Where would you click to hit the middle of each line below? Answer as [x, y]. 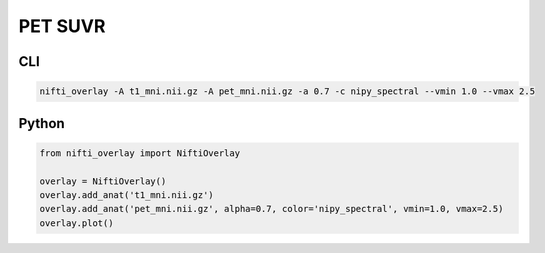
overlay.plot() [76, 223]
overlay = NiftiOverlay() [103, 181]
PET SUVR [62, 26]
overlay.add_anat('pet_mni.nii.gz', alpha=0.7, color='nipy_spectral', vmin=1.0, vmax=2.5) [271, 209]
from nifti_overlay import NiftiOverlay [139, 153]
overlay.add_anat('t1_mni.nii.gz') [126, 194]
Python [41, 123]
